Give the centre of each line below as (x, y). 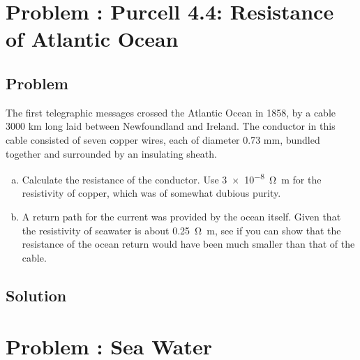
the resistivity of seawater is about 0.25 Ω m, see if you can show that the (181, 230)
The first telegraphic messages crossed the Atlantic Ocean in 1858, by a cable (171, 112)
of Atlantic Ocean (92, 39)
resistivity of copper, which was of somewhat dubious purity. (151, 193)
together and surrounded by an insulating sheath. (111, 153)
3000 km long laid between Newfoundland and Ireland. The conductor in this (171, 126)
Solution (36, 295)
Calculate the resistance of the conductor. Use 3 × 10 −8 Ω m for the (172, 178)
